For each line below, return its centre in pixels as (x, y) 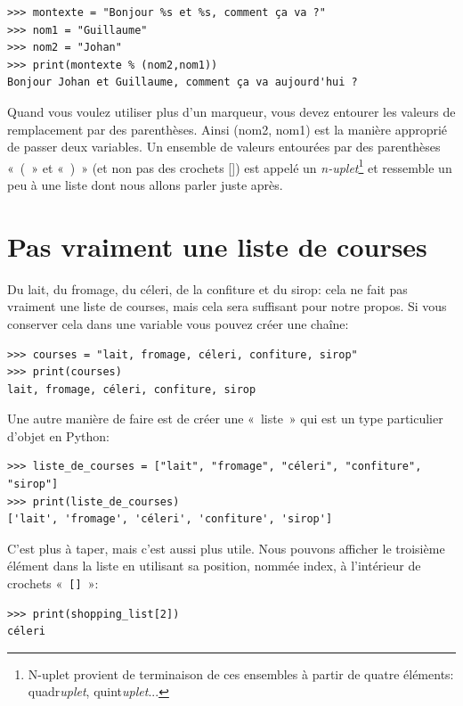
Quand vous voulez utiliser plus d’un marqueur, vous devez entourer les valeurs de (231, 111)
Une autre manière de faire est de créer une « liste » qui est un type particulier (225, 419)
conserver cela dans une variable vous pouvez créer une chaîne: (178, 323)
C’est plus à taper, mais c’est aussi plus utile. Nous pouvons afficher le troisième (226, 548)
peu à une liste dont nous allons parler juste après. (145, 185)
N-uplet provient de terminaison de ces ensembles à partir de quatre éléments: (241, 673)
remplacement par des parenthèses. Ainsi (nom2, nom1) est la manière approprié (227, 129)
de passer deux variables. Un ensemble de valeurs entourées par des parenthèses (224, 147)
